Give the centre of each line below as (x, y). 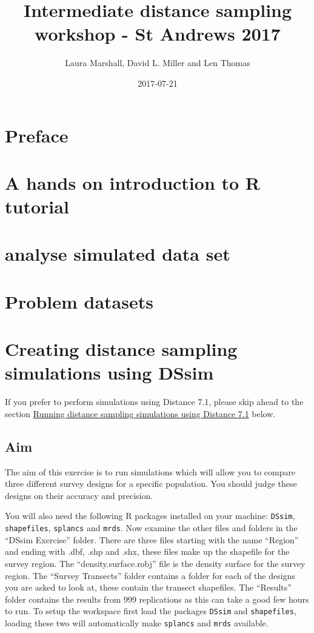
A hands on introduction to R (133, 182)
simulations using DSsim (109, 373)
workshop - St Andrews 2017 (158, 34)
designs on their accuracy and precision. (79, 495)
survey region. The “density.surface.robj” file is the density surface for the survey (155, 563)
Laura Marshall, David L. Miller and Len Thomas (158, 63)
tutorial (37, 206)
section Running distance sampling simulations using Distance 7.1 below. (140, 413)
